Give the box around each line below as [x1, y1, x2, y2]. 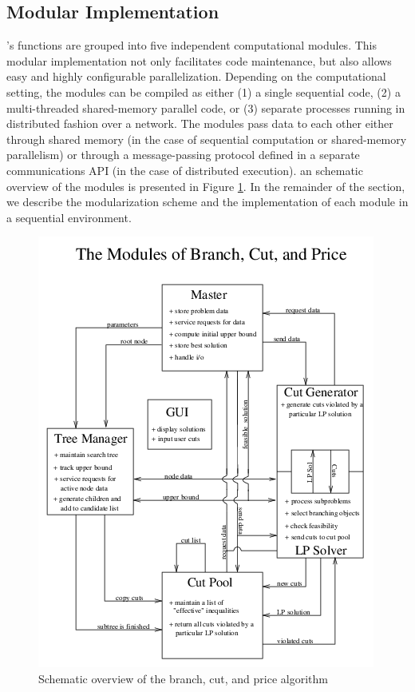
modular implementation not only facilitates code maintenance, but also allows [6, 52, 392, 69]
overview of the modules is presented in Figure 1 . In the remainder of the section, [6, 177, 405, 194]
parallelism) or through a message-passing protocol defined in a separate [6, 146, 360, 163]
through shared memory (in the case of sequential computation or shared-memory [6, 130, 407, 147]
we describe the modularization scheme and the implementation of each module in [6, 193, 409, 210]
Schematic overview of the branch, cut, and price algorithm [38, 670, 328, 686]
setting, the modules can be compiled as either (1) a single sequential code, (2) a [6, 83, 401, 100]
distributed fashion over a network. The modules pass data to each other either [6, 115, 393, 132]
